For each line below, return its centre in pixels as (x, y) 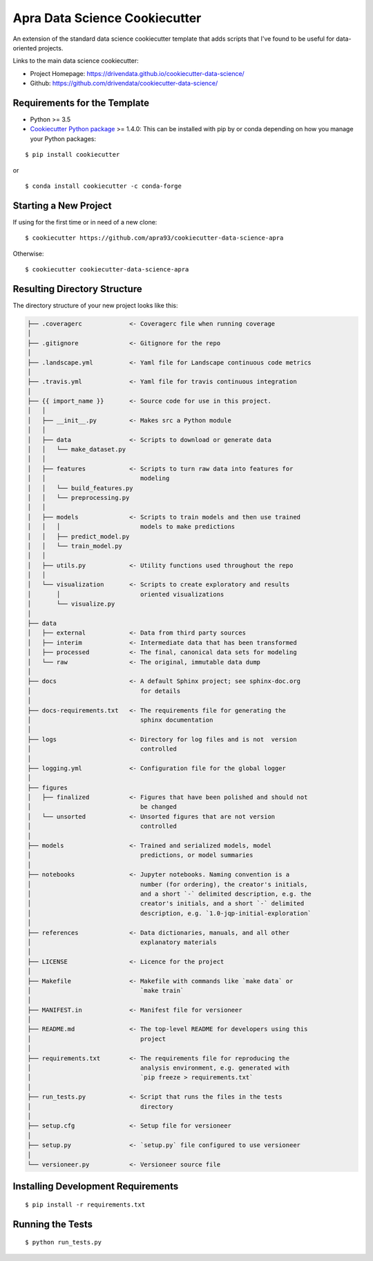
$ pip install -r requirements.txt (85, 1204)
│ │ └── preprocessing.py (78, 498)
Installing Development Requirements (96, 1187)
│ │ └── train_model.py (75, 546)
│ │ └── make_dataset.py (77, 450)
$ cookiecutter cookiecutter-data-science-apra (107, 270)
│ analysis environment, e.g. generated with (159, 1068)
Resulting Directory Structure (77, 289)
